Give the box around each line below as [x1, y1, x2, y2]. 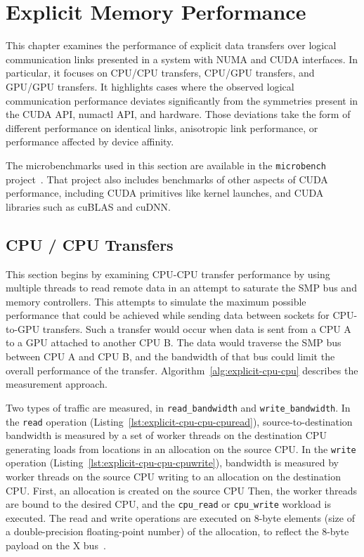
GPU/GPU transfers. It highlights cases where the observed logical [6, 79, 294, 93]
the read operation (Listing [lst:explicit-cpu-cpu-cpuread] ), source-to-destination [6, 414, 353, 428]
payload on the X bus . [6, 538, 106, 553]
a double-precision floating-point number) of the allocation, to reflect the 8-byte [6, 524, 349, 539]
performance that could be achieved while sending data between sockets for [6, 308, 330, 322]
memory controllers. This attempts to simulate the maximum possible [6, 294, 306, 308]
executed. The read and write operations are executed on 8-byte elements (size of [6, 510, 355, 525]
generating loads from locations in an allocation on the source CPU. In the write [6, 441, 356, 456]
